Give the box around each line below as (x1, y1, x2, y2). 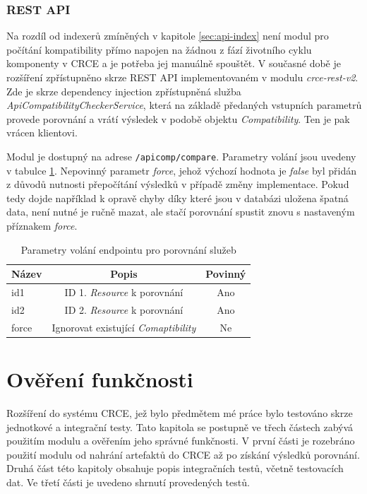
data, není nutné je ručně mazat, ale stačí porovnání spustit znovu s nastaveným (6, 204, 355, 219)
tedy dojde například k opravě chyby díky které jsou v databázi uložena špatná (6, 190, 349, 205)
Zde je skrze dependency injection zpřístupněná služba (6, 83, 241, 98)
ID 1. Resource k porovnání (64, 285, 183, 300)
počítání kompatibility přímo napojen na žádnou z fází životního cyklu (6, 42, 312, 57)
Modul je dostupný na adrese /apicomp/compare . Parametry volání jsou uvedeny (6, 148, 356, 163)
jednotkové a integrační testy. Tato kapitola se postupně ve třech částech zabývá (6, 419, 354, 434)
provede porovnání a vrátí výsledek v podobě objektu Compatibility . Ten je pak (6, 111, 350, 126)
